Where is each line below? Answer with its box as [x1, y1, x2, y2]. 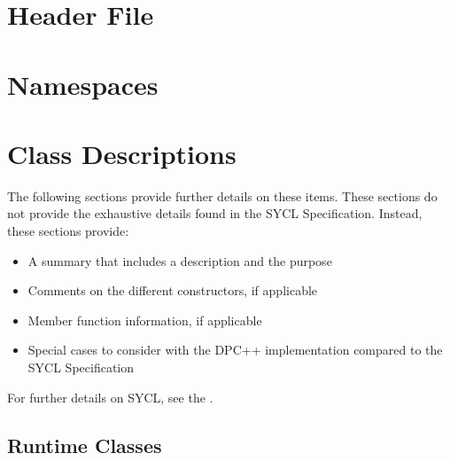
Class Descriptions [7, 135, 237, 171]
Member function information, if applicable [27, 310, 262, 329]
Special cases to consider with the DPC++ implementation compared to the [27, 340, 443, 359]
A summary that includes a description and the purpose [27, 251, 332, 270]
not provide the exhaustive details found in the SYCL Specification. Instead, [7, 204, 423, 223]
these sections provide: [7, 222, 129, 240]
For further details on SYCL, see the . [7, 387, 213, 406]
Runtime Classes [7, 431, 162, 458]
